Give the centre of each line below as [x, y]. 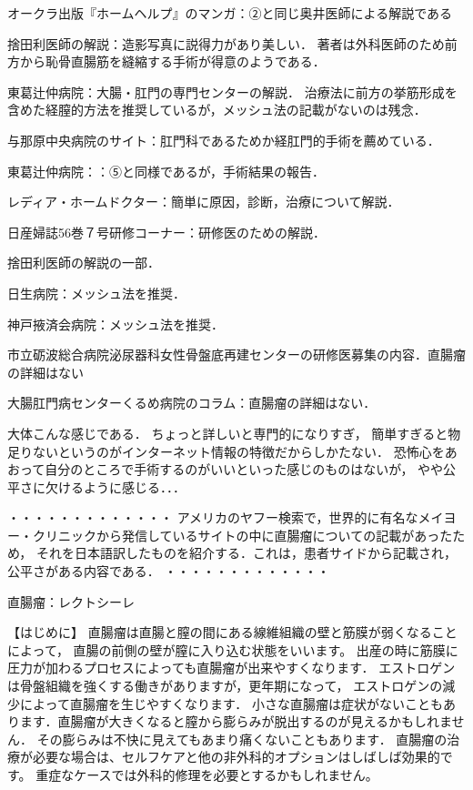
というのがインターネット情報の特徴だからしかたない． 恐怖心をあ [257, 451]
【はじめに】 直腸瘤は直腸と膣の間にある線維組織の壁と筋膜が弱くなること [232, 632]
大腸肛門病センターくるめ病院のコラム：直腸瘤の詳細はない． [192, 403]
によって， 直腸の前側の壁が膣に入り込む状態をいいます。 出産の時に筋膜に [233, 649]
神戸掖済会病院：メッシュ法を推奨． [116, 324]
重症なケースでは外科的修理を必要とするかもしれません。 [207, 775]
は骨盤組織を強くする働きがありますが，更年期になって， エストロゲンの [225, 686]
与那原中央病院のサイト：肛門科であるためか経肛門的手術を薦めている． [224, 140]
